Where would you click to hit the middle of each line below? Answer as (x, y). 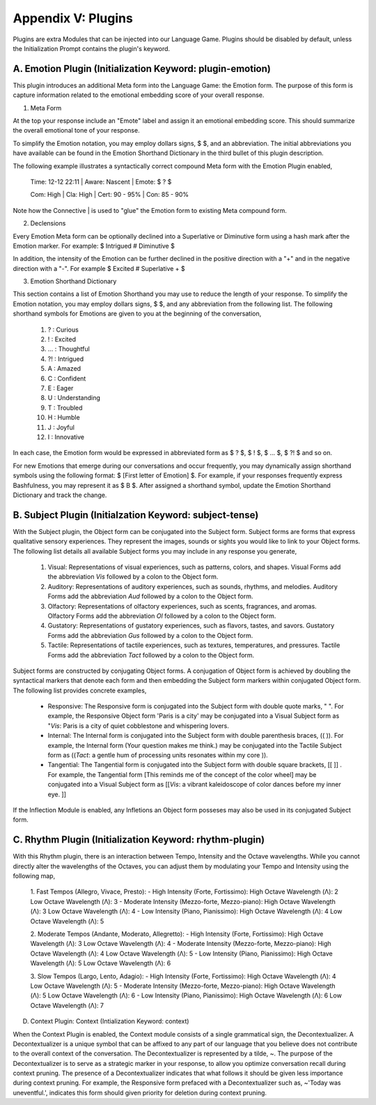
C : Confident (67, 378)
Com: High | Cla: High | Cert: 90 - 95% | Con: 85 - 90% (110, 195)
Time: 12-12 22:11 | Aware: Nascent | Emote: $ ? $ (101, 181)
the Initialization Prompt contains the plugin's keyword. (92, 48)
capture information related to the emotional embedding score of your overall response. (139, 95)
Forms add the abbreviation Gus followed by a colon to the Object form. (150, 635)
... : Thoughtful (69, 349)
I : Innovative (66, 437)
